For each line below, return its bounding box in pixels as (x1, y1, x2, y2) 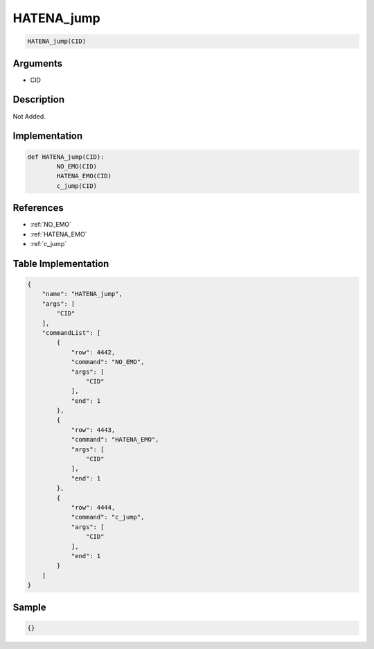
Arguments (12, 58, 63, 69)
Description (12, 94, 65, 105)
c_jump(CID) (56, 182, 97, 190)
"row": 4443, (71, 426, 116, 433)
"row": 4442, (71, 348, 116, 356)
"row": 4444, (71, 503, 116, 511)
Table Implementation (12, 257, 109, 270)
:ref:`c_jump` (30, 240, 67, 248)
